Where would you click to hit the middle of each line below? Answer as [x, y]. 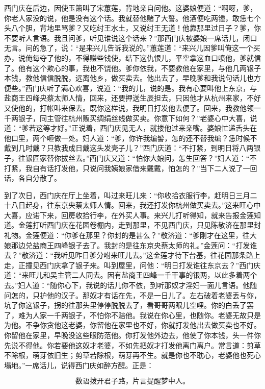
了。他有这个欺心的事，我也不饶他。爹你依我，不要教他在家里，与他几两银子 [132, 68]
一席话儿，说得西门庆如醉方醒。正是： [89, 365]
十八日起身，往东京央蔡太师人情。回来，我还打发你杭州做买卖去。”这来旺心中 [132, 205]
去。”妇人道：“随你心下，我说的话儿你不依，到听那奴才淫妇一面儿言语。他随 [131, 285]
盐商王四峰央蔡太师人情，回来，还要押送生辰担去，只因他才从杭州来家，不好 [132, 98]
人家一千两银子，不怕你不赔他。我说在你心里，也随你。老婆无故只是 [147, 315]
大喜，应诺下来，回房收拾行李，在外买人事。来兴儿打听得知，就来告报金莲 [129, 215]
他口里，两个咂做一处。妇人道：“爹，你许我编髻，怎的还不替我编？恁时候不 [131, 138]
